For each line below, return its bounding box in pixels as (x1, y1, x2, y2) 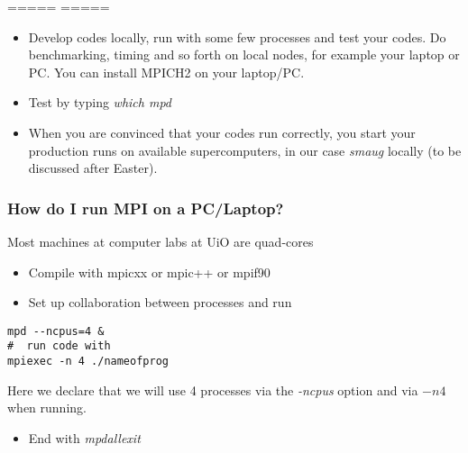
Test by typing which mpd (28, 93, 172, 112)
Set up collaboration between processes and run (28, 293, 292, 312)
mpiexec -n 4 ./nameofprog (7, 355, 169, 368)
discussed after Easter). (28, 159, 158, 177)
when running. (7, 398, 87, 417)
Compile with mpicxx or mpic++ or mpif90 (28, 262, 271, 281)
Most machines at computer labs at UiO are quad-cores (7, 231, 314, 250)
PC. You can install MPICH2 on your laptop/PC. (28, 62, 305, 81)
